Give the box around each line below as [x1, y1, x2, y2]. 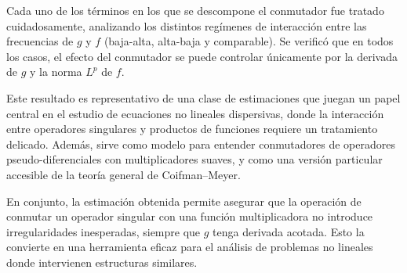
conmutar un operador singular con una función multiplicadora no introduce [6, 208, 373, 225]
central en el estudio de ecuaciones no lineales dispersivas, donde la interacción [6, 105, 384, 121]
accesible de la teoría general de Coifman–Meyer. [6, 166, 241, 182]
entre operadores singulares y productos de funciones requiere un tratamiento [6, 120, 378, 137]
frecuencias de [6, 33, 74, 49]
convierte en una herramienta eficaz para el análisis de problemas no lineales [6, 239, 373, 255]
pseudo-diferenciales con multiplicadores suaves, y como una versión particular [6, 151, 383, 167]
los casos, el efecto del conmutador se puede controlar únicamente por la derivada [6, 48, 398, 64]
